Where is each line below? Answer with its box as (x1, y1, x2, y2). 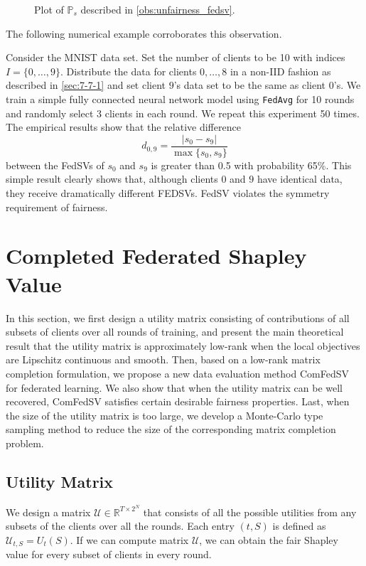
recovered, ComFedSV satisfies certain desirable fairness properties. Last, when (6, 394, 350, 409)
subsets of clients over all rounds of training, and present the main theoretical (6, 324, 344, 339)
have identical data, (257, 171, 343, 186)
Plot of (34, 2, 64, 16)
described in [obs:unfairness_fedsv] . (80, 2, 235, 16)
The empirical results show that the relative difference (6, 119, 241, 134)
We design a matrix (6, 504, 91, 519)
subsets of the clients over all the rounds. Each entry (6, 518, 235, 533)
